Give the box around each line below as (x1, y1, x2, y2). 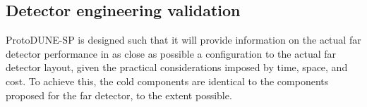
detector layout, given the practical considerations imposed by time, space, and (6, 60, 348, 75)
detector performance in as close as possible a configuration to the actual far (6, 46, 337, 61)
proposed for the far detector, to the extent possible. (6, 87, 232, 102)
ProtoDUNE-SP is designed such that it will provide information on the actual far (6, 32, 361, 47)
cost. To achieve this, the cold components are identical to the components (6, 73, 329, 88)
